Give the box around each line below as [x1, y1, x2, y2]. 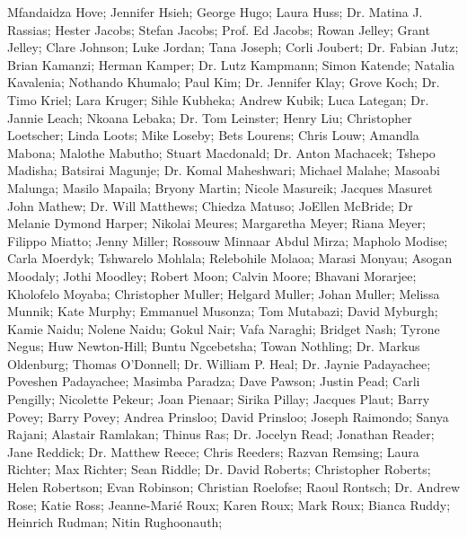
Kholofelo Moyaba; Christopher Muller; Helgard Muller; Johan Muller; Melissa [7, 284, 440, 303]
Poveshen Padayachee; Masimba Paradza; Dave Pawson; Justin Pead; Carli [7, 372, 420, 391]
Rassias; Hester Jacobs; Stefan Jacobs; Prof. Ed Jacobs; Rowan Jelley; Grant [7, 20, 430, 39]
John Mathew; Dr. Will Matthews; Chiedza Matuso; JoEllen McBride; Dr [7, 196, 413, 215]
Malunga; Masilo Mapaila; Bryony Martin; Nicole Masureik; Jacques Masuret [7, 178, 433, 197]
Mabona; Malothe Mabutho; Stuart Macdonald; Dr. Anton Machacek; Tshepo [7, 143, 436, 162]
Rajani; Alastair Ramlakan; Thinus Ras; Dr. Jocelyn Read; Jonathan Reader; [7, 425, 435, 444]
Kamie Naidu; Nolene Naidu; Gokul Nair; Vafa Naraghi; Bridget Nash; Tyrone [7, 319, 440, 338]
